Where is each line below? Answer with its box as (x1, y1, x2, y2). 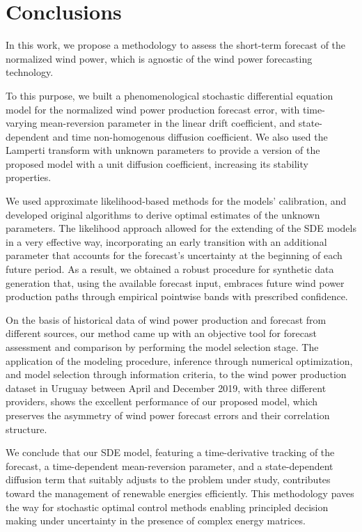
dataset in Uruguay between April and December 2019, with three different (6, 380, 326, 395)
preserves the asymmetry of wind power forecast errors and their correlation (6, 407, 330, 422)
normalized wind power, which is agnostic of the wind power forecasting (6, 51, 313, 65)
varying (6, 116, 38, 130)
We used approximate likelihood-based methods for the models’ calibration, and (6, 194, 347, 208)
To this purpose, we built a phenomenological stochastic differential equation (6, 88, 333, 102)
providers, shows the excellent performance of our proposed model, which (6, 394, 318, 409)
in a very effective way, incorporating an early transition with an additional (6, 234, 327, 249)
